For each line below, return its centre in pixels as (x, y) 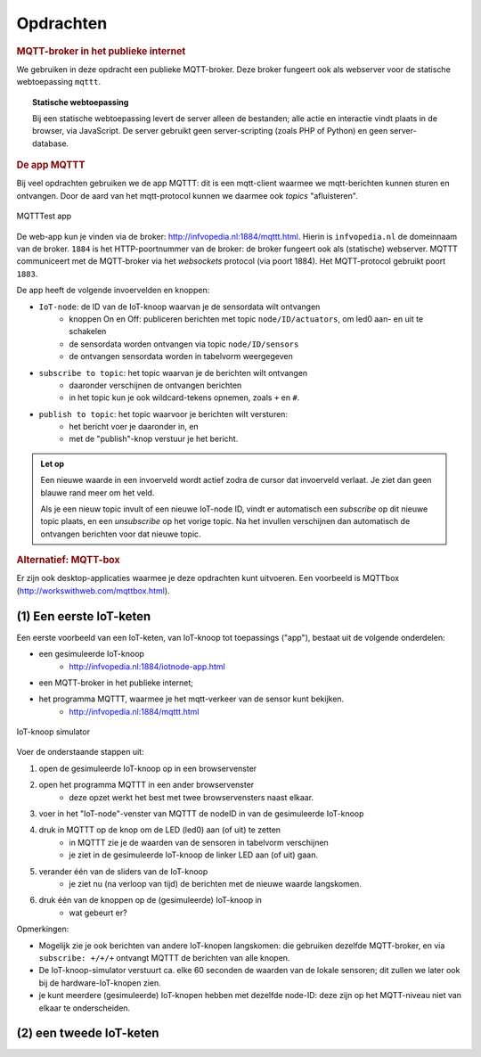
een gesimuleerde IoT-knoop (91, 654)
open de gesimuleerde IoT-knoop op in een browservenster (148, 768)
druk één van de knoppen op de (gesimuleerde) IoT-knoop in (151, 900)
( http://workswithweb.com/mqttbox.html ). (93, 590)
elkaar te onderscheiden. (85, 1008)
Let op (53, 463)
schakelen (88, 332)
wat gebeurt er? (98, 913)
